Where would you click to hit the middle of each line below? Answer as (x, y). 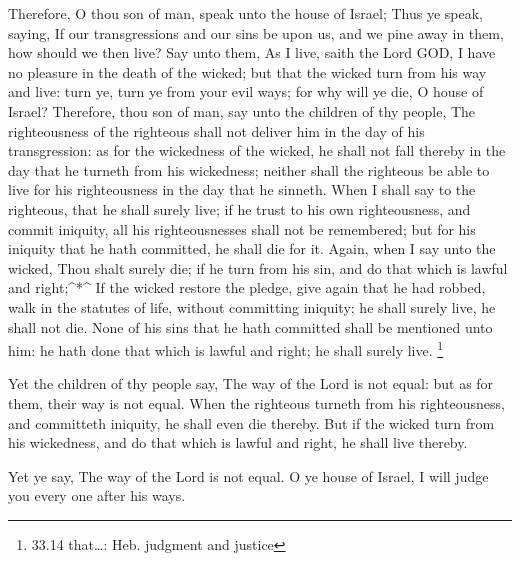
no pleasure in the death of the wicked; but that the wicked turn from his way (247, 71)
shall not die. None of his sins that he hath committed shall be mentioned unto (250, 326)
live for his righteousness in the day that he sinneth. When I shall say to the (242, 189)
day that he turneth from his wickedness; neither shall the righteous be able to (249, 169)
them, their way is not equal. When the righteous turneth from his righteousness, (256, 402)
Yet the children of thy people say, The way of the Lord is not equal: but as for (251, 383)
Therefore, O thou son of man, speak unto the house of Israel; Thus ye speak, (246, 13)
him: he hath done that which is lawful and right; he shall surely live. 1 (226, 348)
